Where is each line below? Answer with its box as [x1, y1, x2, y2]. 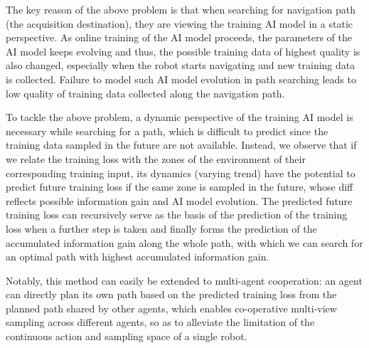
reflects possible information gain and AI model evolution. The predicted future [6, 193, 353, 208]
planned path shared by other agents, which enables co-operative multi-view [6, 300, 337, 315]
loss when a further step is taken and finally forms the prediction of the [6, 221, 317, 236]
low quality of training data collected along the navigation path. [6, 85, 285, 100]
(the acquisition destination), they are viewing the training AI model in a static [6, 16, 353, 31]
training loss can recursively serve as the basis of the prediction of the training [6, 207, 348, 222]
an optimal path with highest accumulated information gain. [6, 249, 269, 264]
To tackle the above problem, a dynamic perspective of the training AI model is [6, 110, 353, 125]
